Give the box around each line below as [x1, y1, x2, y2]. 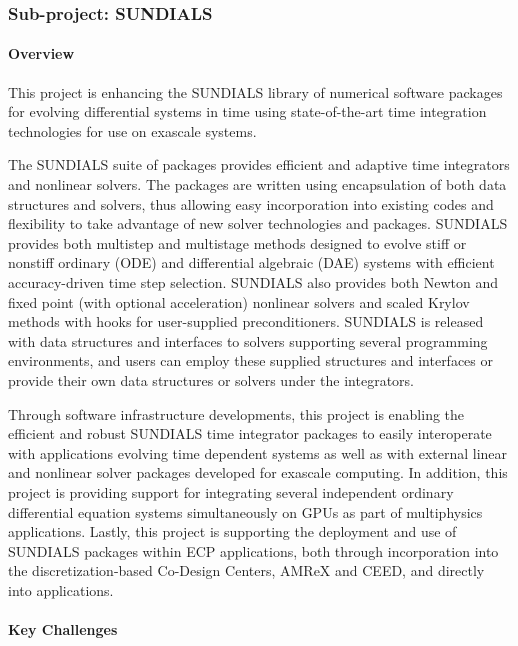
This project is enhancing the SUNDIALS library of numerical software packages [8, 81, 503, 102]
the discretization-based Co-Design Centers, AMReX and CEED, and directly [8, 560, 485, 581]
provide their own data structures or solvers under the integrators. [8, 369, 414, 390]
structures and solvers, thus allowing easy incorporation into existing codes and [8, 193, 494, 214]
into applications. [8, 579, 114, 600]
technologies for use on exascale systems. [8, 120, 257, 141]
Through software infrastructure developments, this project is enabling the [8, 403, 465, 424]
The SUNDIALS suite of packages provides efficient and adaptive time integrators [8, 154, 510, 175]
